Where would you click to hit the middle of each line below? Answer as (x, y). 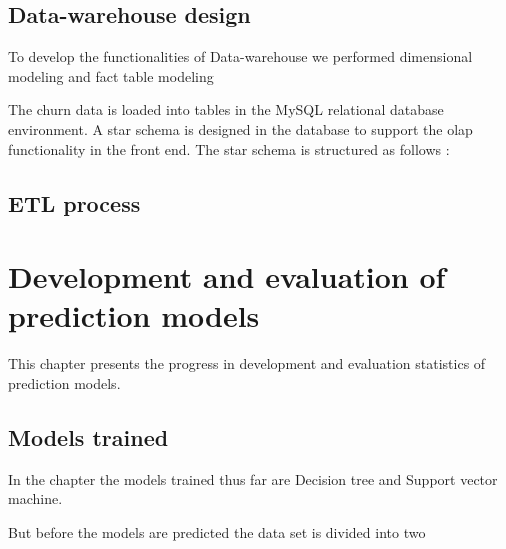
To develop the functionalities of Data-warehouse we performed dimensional (240, 56)
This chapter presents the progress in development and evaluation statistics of (247, 363)
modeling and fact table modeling (111, 75)
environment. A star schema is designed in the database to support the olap (240, 128)
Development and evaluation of (227, 276)
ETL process (74, 202)
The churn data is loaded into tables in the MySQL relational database (226, 109)
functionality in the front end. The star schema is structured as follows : (229, 148)
